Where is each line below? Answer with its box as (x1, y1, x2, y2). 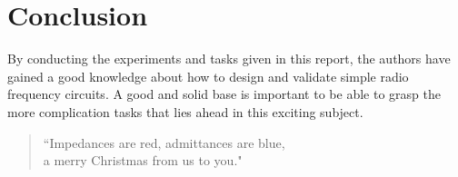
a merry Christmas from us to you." (43, 151, 243, 170)
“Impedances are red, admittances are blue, (43, 133, 285, 152)
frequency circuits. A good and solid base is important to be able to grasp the (7, 84, 441, 103)
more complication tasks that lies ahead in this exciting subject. (7, 102, 363, 121)
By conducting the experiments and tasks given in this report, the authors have (7, 49, 451, 68)
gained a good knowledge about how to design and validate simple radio (7, 66, 409, 85)
